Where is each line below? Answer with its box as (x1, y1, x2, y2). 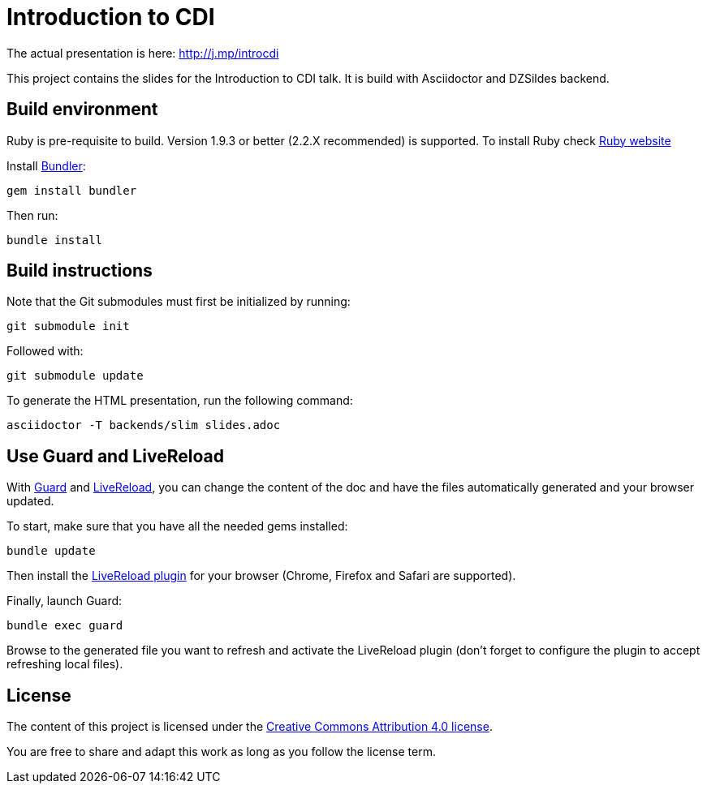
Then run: (6, 208, 58, 222)
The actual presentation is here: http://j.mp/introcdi (6, 45, 279, 60)
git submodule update (6, 369, 144, 383)
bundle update (6, 544, 96, 558)
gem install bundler (6, 183, 137, 197)
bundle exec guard (6, 619, 123, 633)
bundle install (6, 233, 103, 247)
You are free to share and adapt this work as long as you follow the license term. (6, 745, 436, 759)
